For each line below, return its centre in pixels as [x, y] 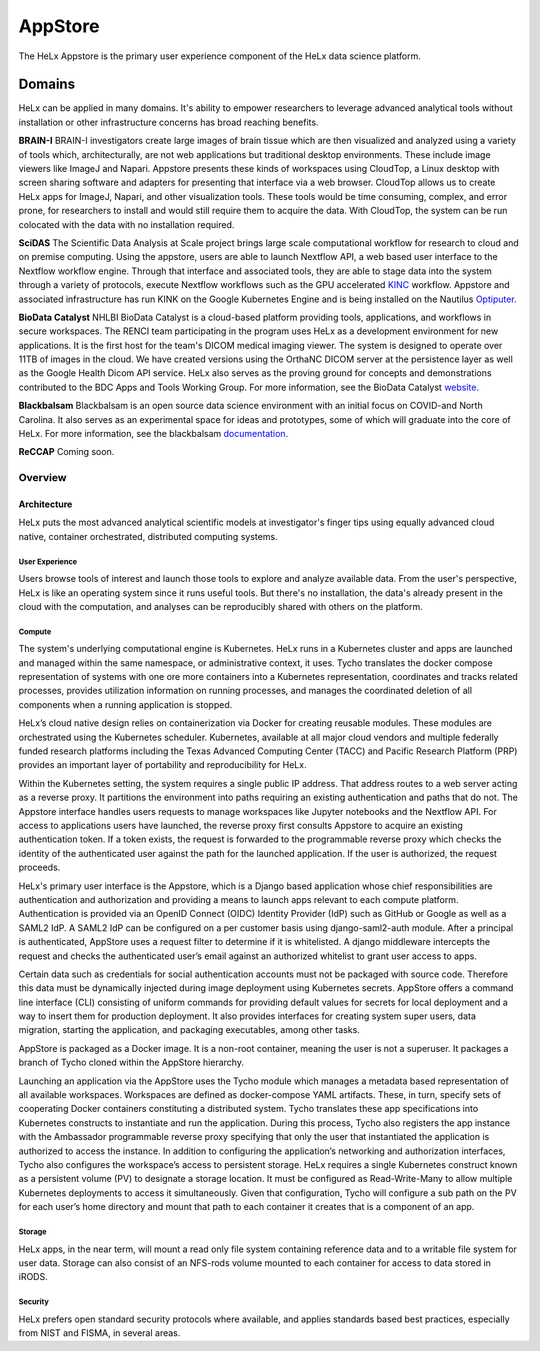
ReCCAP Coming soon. [66, 452]
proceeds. [39, 867]
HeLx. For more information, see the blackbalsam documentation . [153, 434]
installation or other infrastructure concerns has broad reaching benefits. [168, 122]
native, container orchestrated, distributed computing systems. [148, 536]
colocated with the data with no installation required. [126, 224]
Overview [42, 478]
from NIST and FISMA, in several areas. [99, 1333]
